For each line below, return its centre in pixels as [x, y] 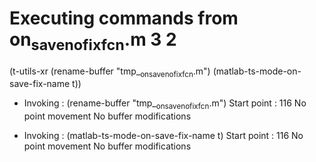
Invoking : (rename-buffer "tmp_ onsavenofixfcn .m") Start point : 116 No [165, 104]
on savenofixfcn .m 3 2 [93, 41]
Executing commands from [124, 18]
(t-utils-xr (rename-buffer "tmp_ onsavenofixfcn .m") [110, 72]
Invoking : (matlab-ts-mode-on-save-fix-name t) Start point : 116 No [163, 136]
